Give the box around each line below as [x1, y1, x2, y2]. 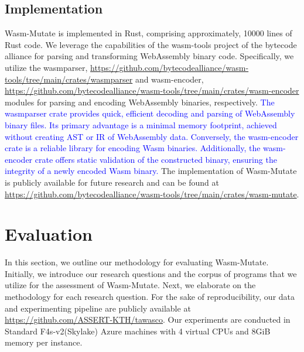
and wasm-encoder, [135, 73, 204, 85]
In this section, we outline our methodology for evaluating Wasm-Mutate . [5, 256, 269, 268]
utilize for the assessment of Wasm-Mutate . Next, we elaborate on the [5, 279, 256, 291]
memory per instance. [5, 336, 83, 348]
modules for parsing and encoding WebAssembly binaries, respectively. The [5, 95, 275, 108]
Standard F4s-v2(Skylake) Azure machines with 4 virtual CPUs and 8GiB [5, 324, 271, 337]
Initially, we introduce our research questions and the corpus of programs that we [5, 267, 297, 279]
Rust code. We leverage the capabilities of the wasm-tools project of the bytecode [5, 38, 297, 50]
